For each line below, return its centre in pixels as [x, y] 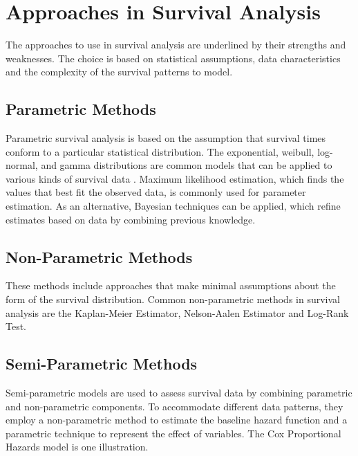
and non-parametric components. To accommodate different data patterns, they [175, 406]
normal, [22, 165]
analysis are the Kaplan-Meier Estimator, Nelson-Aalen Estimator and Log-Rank [177, 312]
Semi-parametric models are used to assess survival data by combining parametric [179, 393]
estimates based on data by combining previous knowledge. [131, 219]
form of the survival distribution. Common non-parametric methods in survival [173, 299]
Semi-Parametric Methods [102, 364]
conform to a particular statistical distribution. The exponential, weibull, [160, 151]
